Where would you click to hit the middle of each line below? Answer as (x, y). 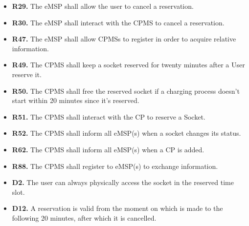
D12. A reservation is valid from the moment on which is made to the (117, 208)
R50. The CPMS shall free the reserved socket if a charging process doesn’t (126, 91)
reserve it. (27, 74)
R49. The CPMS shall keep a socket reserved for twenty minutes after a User (128, 65)
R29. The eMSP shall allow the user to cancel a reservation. (103, 6)
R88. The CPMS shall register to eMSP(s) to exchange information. (115, 166)
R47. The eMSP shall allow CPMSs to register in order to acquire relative (124, 39)
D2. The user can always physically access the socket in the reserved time (123, 182)
